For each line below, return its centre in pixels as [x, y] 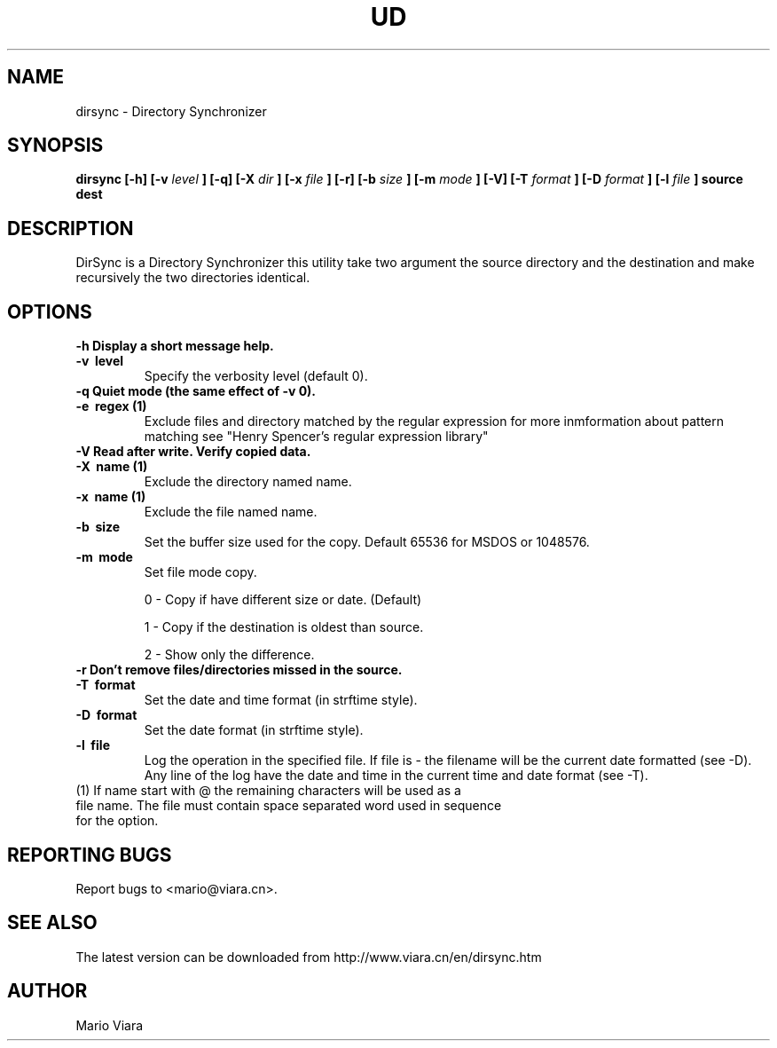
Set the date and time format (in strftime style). [281, 700]
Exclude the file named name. [231, 512]
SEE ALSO [52, 923]
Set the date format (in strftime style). [254, 730]
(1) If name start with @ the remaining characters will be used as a [268, 791]
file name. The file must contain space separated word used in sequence [289, 806]
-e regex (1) [111, 406]
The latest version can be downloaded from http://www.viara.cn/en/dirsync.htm [309, 957]
